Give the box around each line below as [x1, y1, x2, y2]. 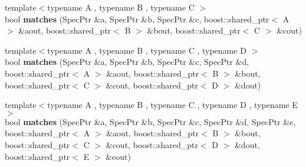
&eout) [106, 150, 131, 162]
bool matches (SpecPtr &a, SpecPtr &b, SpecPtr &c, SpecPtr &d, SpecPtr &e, [5, 115, 296, 127]
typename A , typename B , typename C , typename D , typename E [47, 99, 298, 111]
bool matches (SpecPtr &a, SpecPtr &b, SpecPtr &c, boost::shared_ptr [5, 12, 269, 25]
